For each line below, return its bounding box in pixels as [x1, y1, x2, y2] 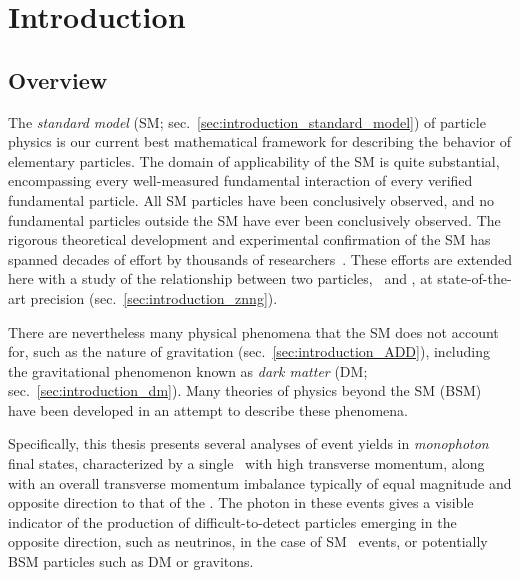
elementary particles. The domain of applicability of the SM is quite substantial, [8, 150, 500, 171]
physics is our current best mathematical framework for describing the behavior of [8, 131, 512, 152]
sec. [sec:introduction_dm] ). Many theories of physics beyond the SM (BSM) [8, 380, 482, 401]
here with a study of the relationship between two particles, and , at [8, 268, 433, 289]
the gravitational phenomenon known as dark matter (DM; [8, 360, 368, 381]
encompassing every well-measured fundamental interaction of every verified [8, 170, 473, 191]
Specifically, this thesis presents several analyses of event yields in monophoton [8, 433, 489, 454]
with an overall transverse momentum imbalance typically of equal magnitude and [8, 472, 512, 493]
